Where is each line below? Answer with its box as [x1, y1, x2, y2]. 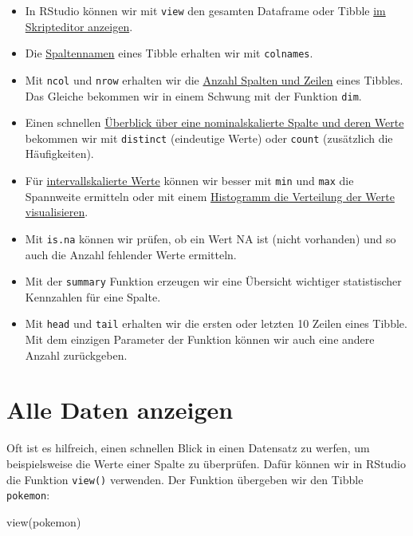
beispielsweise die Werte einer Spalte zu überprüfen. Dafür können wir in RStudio [6, 455, 407, 471]
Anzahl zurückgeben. [25, 346, 128, 363]
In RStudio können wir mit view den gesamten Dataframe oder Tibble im [25, 2, 386, 18]
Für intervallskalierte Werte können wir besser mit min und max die [25, 172, 354, 189]
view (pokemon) [6, 513, 81, 530]
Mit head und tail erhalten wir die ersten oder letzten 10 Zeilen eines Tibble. [25, 315, 407, 332]
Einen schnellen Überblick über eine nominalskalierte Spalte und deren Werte [25, 114, 404, 131]
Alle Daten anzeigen [6, 393, 234, 426]
